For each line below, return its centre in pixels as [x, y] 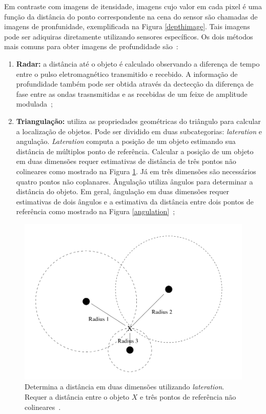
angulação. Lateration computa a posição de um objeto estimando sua [126, 141]
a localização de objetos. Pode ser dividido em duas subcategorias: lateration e [139, 131]
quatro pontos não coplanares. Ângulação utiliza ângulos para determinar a [135, 181]
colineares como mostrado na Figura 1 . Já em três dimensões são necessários [136, 171]
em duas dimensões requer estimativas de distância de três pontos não [126, 161]
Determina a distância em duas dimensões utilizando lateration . [125, 387]
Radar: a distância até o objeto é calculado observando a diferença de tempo [138, 63]
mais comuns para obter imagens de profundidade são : [91, 46]
